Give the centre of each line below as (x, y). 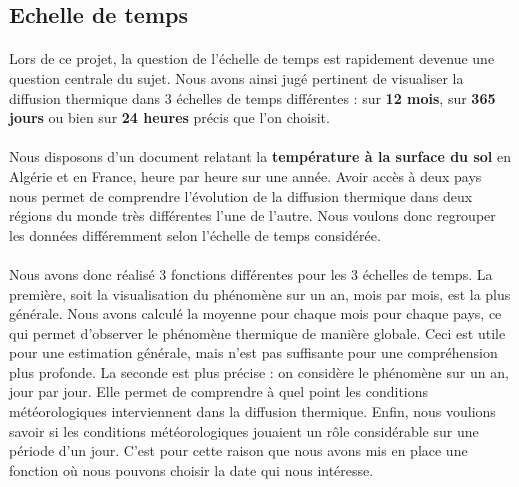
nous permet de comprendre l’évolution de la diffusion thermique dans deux (241, 195)
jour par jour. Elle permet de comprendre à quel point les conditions (219, 391)
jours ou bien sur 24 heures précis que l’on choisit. (169, 117)
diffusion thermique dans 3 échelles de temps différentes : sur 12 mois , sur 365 (252, 97)
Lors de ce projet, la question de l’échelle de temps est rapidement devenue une (252, 58)
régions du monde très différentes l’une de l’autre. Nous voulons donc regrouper (252, 215)
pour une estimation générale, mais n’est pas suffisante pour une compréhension (253, 352)
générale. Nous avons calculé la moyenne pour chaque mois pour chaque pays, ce (255, 313)
